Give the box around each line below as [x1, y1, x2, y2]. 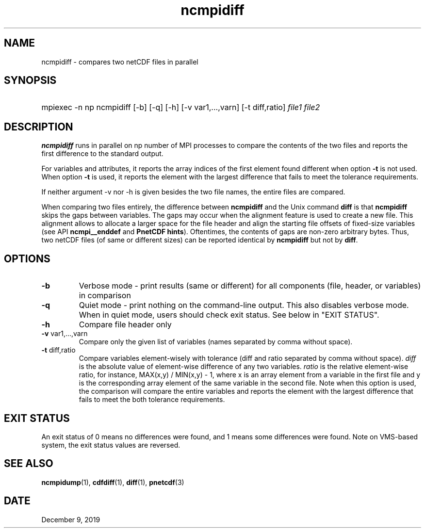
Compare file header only [79, 320, 172, 330]
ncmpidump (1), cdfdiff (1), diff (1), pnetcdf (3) [41, 478, 184, 486]
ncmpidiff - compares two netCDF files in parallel [41, 57, 198, 66]
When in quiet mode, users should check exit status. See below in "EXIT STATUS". [79, 310, 379, 320]
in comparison [79, 290, 131, 301]
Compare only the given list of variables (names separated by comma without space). [79, 338, 353, 346]
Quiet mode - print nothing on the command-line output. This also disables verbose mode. [79, 300, 409, 310]
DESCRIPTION [4, 120, 73, 133]
